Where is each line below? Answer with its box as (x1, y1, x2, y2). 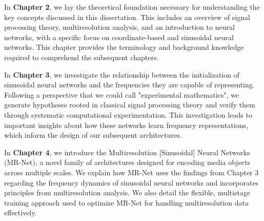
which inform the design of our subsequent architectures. (4, 130, 182, 140)
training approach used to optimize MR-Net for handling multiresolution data (4, 197, 249, 208)
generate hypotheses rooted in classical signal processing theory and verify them (4, 99, 255, 110)
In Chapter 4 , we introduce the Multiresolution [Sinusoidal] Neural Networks (4, 146, 250, 157)
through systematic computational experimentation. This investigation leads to (4, 109, 252, 120)
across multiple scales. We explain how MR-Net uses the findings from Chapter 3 (4, 167, 259, 177)
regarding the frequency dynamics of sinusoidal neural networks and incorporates (4, 177, 259, 188)
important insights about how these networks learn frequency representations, (4, 119, 248, 130)
